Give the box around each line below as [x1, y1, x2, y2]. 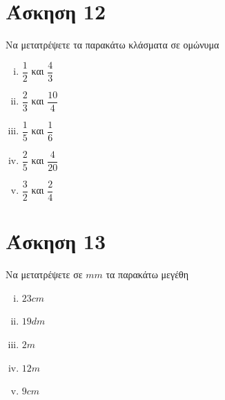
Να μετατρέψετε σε [6, 267, 83, 282]
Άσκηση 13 [6, 227, 106, 255]
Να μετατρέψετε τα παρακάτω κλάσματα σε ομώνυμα [6, 37, 219, 52]
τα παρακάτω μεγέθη [106, 267, 189, 282]
